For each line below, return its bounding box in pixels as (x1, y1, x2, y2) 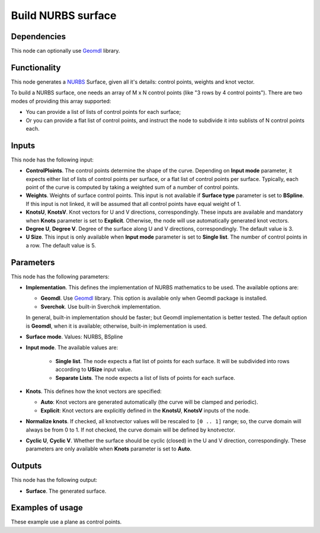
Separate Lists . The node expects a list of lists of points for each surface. (55, 374, 235, 381)
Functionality (11, 62, 61, 72)
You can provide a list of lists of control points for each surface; (25, 109, 181, 116)
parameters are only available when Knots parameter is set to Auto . (25, 445, 192, 452)
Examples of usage (11, 503, 83, 513)
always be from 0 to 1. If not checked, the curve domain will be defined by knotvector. (25, 426, 235, 433)
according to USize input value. (55, 366, 133, 373)
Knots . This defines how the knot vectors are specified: (25, 388, 162, 395)
